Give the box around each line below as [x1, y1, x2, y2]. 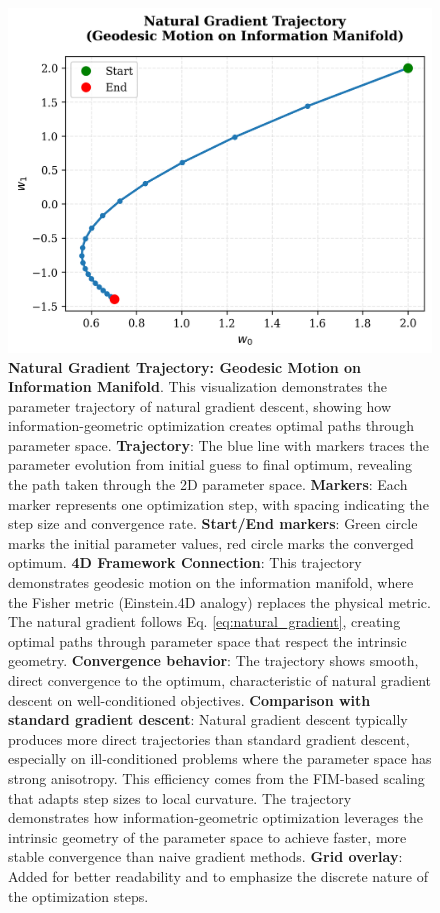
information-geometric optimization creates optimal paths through [8, 415, 414, 436]
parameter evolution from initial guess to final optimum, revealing [8, 454, 412, 475]
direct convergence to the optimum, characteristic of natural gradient [8, 670, 432, 690]
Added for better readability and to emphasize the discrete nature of [8, 865, 428, 886]
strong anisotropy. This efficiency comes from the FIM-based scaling [8, 767, 425, 788]
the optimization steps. [8, 885, 149, 906]
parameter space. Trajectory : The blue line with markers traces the [8, 434, 429, 455]
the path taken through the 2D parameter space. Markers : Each [8, 474, 408, 495]
